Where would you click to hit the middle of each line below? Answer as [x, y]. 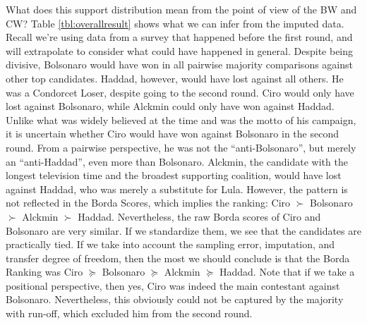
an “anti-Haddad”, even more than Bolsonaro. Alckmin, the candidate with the [177, 161]
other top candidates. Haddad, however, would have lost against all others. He [175, 78]
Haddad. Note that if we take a [287, 272]
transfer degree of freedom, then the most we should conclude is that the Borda [178, 258]
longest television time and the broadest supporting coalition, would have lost [174, 175]
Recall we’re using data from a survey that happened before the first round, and [179, 37]
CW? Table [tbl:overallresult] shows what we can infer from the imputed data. [175, 23]
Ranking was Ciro [44, 272]
